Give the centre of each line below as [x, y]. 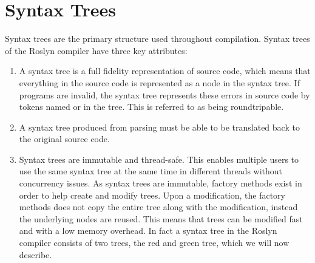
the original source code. [64, 139]
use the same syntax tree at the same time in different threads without [151, 171]
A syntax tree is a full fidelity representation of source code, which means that [165, 71]
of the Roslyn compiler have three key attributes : [96, 50]
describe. [36, 254]
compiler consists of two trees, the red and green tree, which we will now [154, 243]
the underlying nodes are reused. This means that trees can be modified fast [161, 218]
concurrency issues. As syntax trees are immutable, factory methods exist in [161, 183]
